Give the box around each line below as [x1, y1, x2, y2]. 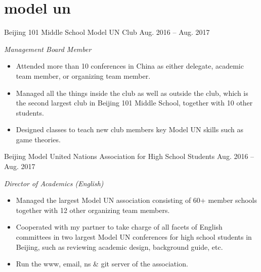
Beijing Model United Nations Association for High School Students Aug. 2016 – [4, 151, 254, 161]
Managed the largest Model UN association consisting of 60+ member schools [16, 195, 257, 205]
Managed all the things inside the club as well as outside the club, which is [16, 87, 248, 98]
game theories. [16, 134, 61, 144]
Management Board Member [4, 43, 92, 54]
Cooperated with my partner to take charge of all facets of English [16, 222, 223, 232]
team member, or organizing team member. [16, 70, 151, 81]
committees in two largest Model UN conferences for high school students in [16, 232, 252, 242]
